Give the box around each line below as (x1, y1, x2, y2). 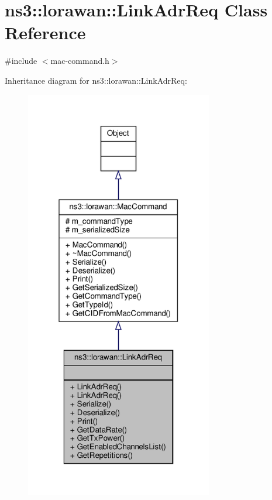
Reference (5, 20, 86, 44)
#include (5, 54, 37, 67)
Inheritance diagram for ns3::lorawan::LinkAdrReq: (5, 74, 187, 86)
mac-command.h (50, 54, 109, 67)
